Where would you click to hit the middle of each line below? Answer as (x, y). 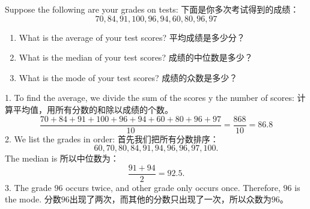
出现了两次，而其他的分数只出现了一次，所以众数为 (170, 199)
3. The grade (28, 187)
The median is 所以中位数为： (62, 158)
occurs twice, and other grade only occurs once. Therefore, (173, 187)
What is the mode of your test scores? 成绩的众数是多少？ (128, 77)
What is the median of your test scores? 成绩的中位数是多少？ (136, 57)
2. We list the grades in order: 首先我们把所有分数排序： (112, 138)
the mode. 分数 (33, 199)
